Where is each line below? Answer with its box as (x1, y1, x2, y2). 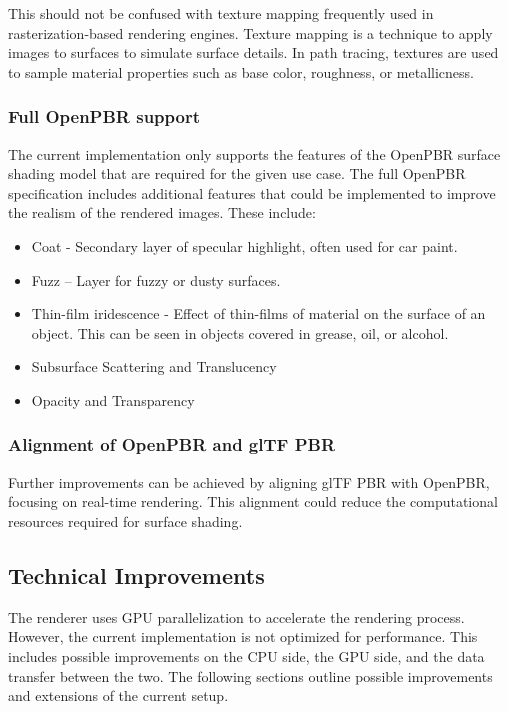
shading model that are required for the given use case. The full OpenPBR (8, 163, 466, 184)
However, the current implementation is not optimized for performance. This (8, 626, 478, 647)
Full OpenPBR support (8, 104, 201, 129)
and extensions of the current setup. (8, 685, 229, 706)
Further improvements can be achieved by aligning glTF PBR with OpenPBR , (8, 471, 490, 492)
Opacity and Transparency (31, 389, 195, 410)
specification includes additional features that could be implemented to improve (8, 182, 496, 203)
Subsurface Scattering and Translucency (31, 356, 277, 377)
